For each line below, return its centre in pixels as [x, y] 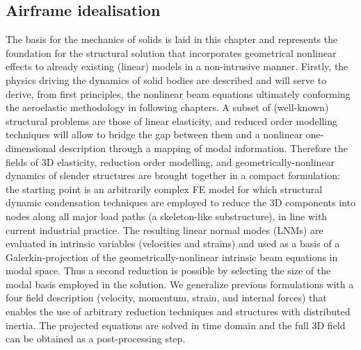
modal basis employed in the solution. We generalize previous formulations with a [180, 284]
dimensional [31, 148]
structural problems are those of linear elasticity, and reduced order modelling [172, 120]
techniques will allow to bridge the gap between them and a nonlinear [154, 134]
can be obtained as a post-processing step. [96, 339]
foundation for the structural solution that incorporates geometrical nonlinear [171, 52]
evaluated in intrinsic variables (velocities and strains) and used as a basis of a [173, 243]
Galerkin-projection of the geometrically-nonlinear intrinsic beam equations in [172, 257]
